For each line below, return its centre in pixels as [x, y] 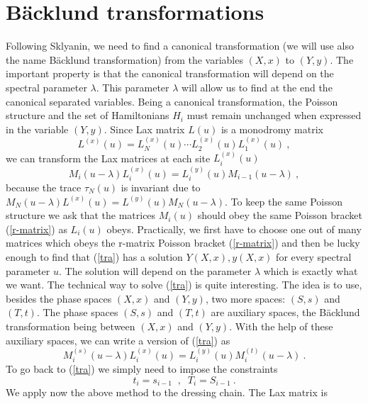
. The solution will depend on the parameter [155, 270]
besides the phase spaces [59, 298]
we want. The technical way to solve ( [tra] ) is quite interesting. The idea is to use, [184, 285]
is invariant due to [161, 187]
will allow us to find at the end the [257, 87]
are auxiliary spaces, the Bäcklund [285, 312]
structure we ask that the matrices [81, 215]
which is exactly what [311, 270]
